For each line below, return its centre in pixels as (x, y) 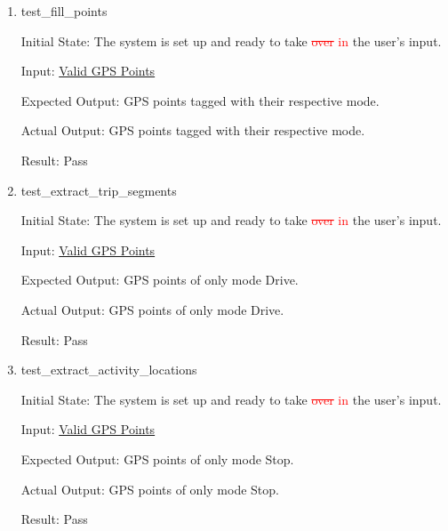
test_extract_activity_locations (109, 370)
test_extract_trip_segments (99, 190)
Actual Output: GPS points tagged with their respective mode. (193, 130)
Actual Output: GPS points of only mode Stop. (150, 489)
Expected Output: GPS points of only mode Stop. (157, 459)
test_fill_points (64, 11)
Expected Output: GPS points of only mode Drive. (160, 280)
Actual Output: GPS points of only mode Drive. (152, 309)
